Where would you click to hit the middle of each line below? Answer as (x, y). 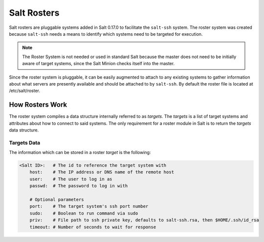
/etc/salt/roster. (25, 91)
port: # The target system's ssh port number (89, 206)
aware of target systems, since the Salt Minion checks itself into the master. (99, 64)
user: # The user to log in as (71, 179)
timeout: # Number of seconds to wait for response (93, 227)
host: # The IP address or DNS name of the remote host (102, 172)
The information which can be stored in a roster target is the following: (80, 153)
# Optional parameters (57, 200)
